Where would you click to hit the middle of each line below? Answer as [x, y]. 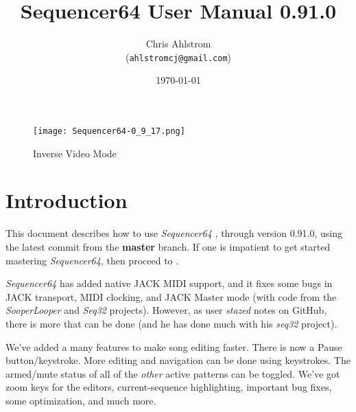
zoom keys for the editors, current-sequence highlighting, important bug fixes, [169, 387]
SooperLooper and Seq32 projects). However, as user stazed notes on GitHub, [166, 310]
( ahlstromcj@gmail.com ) [178, 57]
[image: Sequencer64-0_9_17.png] [109, 131]
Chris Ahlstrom [178, 44]
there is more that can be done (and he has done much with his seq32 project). [171, 323]
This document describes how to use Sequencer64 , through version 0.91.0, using [174, 233]
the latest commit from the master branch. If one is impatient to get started [168, 246]
